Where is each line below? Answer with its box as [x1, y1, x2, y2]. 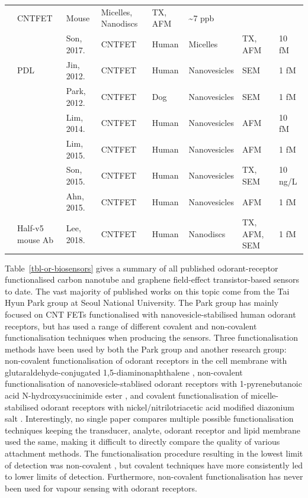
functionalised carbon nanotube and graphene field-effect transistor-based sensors [5, 273, 299, 286]
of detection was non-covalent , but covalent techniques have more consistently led [5, 458, 303, 471]
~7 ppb [188, 11, 214, 24]
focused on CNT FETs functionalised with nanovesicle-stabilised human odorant [5, 308, 296, 320]
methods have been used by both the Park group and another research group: [5, 342, 287, 355]
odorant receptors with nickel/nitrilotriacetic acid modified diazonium [41, 400, 294, 413]
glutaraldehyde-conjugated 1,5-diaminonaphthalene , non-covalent [5, 366, 243, 378]
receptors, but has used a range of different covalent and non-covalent [5, 319, 257, 332]
